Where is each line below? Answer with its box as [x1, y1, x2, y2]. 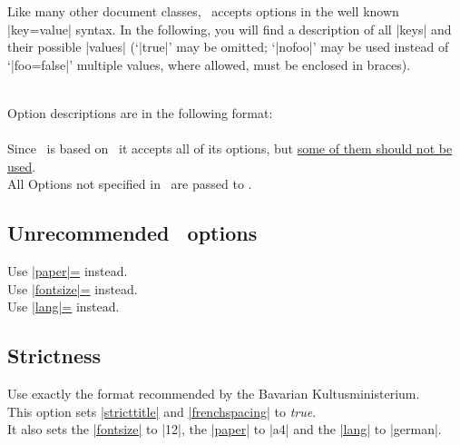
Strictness [7, 341, 102, 370]
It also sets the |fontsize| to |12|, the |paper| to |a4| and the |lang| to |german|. [7, 420, 442, 439]
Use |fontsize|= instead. [7, 279, 138, 298]
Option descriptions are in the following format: [7, 103, 273, 122]
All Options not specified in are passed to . [7, 174, 252, 193]
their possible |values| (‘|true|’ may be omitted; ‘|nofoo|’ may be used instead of [7, 37, 449, 56]
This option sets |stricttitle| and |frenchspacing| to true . [7, 401, 317, 420]
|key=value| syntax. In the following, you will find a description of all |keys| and [7, 19, 452, 38]
